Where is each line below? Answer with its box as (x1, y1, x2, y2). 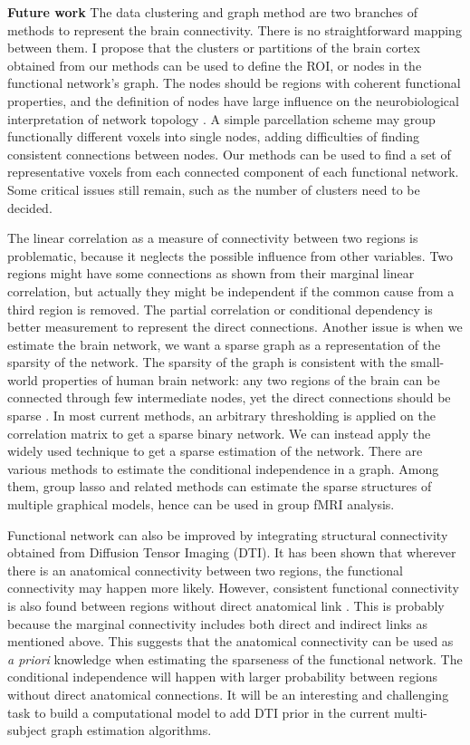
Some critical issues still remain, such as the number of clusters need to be (7, 179, 420, 198)
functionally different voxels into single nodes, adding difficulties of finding (7, 127, 420, 146)
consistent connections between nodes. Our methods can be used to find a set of (7, 144, 451, 163)
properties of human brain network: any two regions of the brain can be (42, 370, 440, 389)
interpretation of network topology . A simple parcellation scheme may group (7, 109, 436, 128)
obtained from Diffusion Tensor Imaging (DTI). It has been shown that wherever (7, 543, 456, 562)
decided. (7, 198, 53, 217)
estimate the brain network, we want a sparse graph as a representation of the (7, 334, 441, 353)
